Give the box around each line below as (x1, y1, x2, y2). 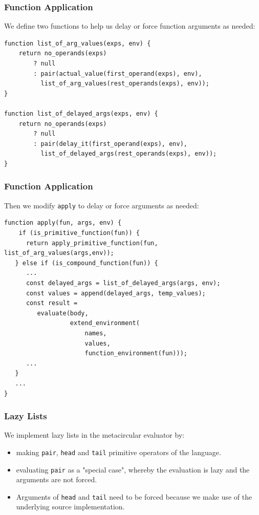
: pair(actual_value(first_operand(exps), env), (33, 70, 202, 77)
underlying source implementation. (16, 501, 125, 512)
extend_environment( (70, 319, 140, 327)
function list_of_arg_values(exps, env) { (4, 39, 151, 47)
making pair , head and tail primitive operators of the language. (16, 446, 221, 457)
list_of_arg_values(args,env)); (4, 249, 114, 257)
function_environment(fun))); (84, 350, 187, 357)
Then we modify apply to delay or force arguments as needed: (4, 200, 199, 210)
